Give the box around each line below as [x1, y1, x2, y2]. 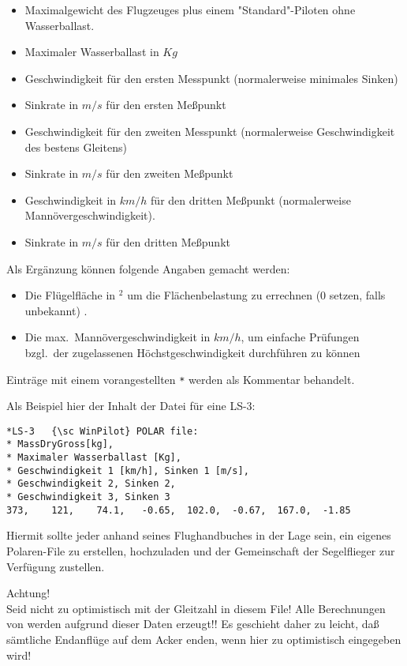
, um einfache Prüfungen [241, 329, 360, 345]
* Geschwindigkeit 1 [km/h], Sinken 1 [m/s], [6, 465, 249, 476]
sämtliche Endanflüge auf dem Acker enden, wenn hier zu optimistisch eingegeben [6, 630, 401, 647]
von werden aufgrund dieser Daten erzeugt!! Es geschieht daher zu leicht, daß [6, 615, 379, 632]
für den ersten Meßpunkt [106, 96, 226, 113]
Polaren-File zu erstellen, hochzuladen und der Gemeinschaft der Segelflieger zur [6, 542, 395, 559]
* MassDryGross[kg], [6, 438, 114, 450]
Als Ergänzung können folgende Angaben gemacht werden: [6, 260, 290, 277]
